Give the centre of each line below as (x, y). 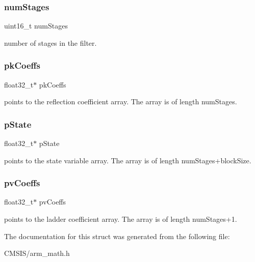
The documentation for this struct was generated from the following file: (117, 236)
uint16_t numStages (36, 26)
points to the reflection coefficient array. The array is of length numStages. (121, 101)
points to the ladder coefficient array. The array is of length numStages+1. (121, 219)
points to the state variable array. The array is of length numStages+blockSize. (128, 160)
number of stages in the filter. (50, 42)
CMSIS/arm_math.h (37, 253)
